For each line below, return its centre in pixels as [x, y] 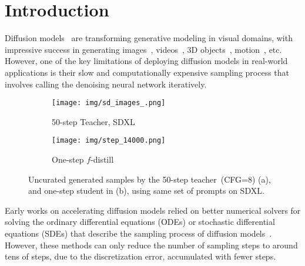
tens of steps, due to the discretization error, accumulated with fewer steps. [140, 256]
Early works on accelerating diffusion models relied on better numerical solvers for [153, 210]
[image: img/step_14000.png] [109, 141]
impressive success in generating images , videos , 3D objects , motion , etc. [143, 49]
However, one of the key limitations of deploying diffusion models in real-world [146, 61]
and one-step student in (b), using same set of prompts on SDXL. [146, 191]
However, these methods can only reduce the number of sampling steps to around [151, 245]
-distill [102, 159]
